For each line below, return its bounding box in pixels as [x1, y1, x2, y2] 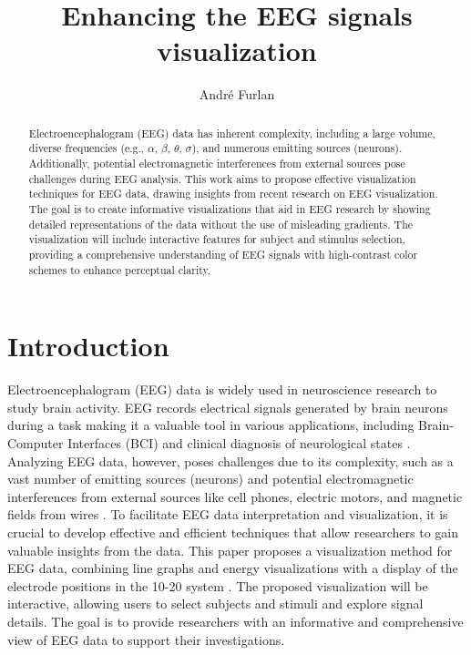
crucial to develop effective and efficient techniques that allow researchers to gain [7, 522, 458, 541]
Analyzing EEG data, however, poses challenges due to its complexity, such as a [7, 451, 454, 470]
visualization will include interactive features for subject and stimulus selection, [28, 231, 405, 247]
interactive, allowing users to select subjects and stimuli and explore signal [7, 594, 424, 613]
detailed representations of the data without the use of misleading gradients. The [28, 216, 414, 231]
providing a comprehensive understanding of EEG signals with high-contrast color [28, 246, 418, 261]
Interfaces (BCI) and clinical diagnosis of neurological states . [67, 433, 411, 452]
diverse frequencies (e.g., [28, 140, 145, 156]
